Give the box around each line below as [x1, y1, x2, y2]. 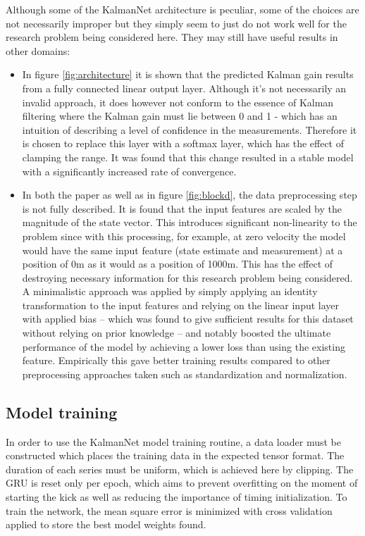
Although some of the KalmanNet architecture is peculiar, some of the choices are [6, 2, 359, 16]
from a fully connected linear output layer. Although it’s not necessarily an [22, 80, 347, 95]
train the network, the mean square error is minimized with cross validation [6, 503, 333, 518]
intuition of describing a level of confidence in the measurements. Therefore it [22, 122, 357, 137]
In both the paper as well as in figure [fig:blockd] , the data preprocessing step [22, 187, 357, 202]
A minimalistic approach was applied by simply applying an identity [22, 284, 318, 299]
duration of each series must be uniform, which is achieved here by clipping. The [6, 461, 354, 476]
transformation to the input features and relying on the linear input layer [22, 297, 340, 312]
